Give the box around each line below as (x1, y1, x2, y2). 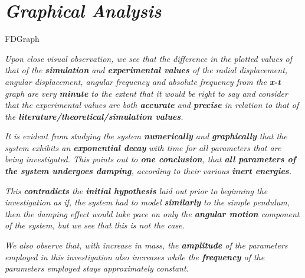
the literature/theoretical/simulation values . (5, 110, 183, 122)
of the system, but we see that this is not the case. (5, 219, 185, 231)
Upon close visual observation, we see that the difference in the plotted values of (5, 52, 293, 64)
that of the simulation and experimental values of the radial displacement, (5, 64, 288, 76)
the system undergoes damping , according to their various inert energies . (5, 165, 292, 177)
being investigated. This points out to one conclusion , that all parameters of (5, 153, 296, 165)
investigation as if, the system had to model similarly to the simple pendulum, (5, 196, 290, 208)
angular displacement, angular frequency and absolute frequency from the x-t (5, 75, 281, 87)
